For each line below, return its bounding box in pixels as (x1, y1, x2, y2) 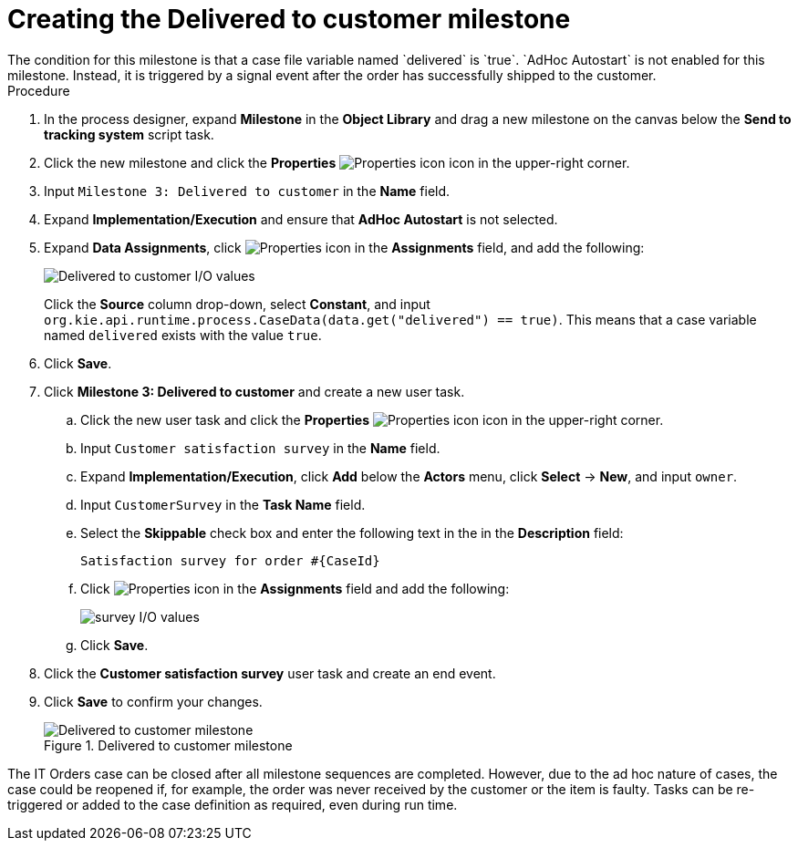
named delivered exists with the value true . (44, 326, 322, 343)
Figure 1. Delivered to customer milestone (44, 737, 293, 753)
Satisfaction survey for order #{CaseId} (80, 553, 380, 568)
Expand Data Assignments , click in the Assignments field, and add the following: (44, 239, 645, 255)
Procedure (7, 82, 70, 98)
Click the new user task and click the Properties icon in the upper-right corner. (80, 411, 664, 428)
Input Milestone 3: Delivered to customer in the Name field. (44, 182, 451, 199)
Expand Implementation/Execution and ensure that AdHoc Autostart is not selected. (44, 211, 558, 227)
